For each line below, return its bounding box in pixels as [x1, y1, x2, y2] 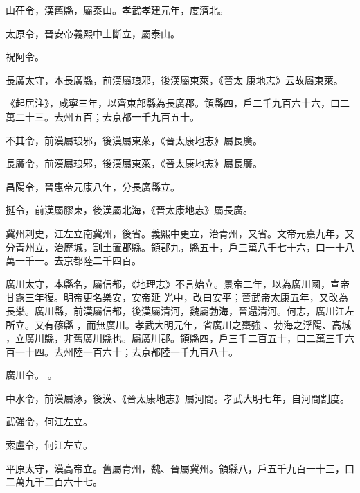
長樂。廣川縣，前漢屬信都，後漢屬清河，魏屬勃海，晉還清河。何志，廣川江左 [6, 303, 354, 318]
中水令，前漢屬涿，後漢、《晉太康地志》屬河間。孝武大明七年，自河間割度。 [6, 390, 350, 405]
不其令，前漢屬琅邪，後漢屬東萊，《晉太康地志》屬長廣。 [6, 132, 262, 147]
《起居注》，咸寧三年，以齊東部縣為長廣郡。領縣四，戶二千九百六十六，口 [6, 96, 340, 110]
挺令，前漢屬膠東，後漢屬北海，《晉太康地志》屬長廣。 [6, 202, 253, 217]
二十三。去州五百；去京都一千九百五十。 [15, 109, 199, 123]
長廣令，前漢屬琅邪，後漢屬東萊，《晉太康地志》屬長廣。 [6, 156, 262, 171]
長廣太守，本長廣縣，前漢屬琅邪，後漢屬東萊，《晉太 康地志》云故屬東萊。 [6, 72, 343, 87]
